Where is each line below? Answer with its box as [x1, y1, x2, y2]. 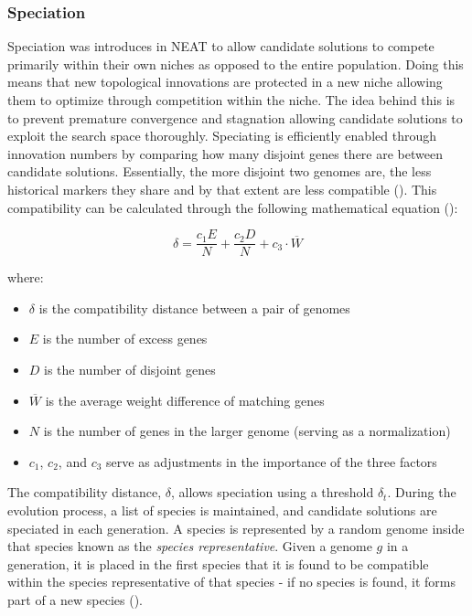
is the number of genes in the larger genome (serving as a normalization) [43, 421, 451, 441]
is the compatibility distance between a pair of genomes [38, 298, 350, 317]
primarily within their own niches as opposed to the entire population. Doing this [7, 54, 464, 73]
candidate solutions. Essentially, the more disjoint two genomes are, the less [7, 162, 432, 181]
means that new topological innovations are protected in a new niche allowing [7, 72, 443, 91]
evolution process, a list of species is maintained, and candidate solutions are [7, 500, 437, 519]
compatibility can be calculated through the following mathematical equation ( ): [7, 197, 458, 217]
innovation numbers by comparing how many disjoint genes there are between [7, 143, 443, 163]
